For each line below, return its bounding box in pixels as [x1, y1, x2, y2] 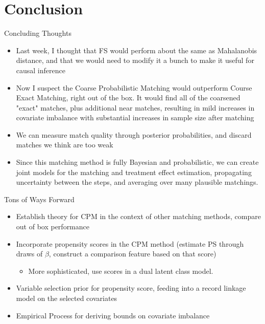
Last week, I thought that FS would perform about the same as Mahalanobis [16, 45, 257, 55]
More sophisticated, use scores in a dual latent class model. [28, 265, 213, 276]
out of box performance [16, 221, 90, 232]
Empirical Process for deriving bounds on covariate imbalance [16, 310, 210, 320]
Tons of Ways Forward [4, 193, 75, 204]
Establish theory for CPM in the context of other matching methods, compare [16, 211, 261, 222]
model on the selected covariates [16, 293, 117, 303]
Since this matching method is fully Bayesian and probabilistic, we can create [16, 157, 259, 167]
